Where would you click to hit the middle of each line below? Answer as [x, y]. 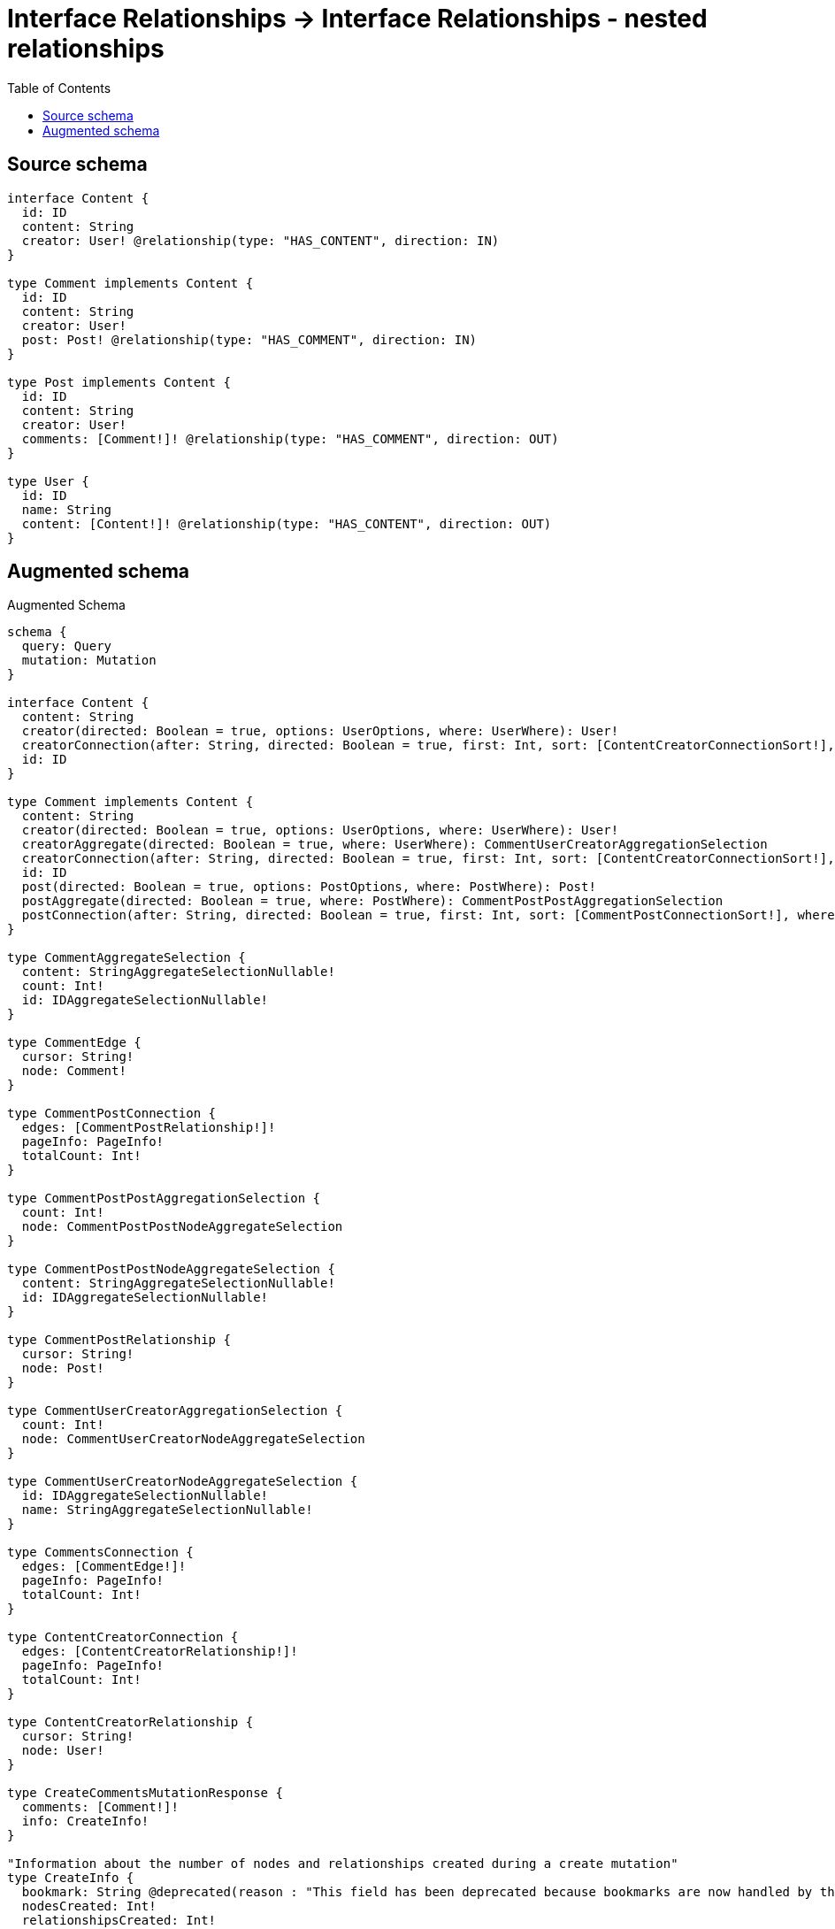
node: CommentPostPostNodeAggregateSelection [182, 1227]
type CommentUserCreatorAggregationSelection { [175, 1411]
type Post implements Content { [119, 382]
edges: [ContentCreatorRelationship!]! [160, 1652]
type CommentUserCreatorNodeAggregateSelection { [183, 1482]
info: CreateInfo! [85, 1821]
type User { [48, 481]
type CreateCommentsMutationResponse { [145, 1793]
